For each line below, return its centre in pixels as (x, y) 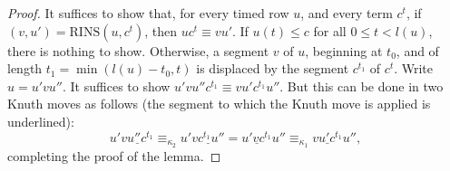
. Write (414, 68)
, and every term (347, 13)
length (25, 68)
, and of (417, 50)
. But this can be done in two (362, 85)
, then (161, 30)
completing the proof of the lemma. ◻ (114, 155)
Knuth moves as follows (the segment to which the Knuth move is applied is (219, 104)
